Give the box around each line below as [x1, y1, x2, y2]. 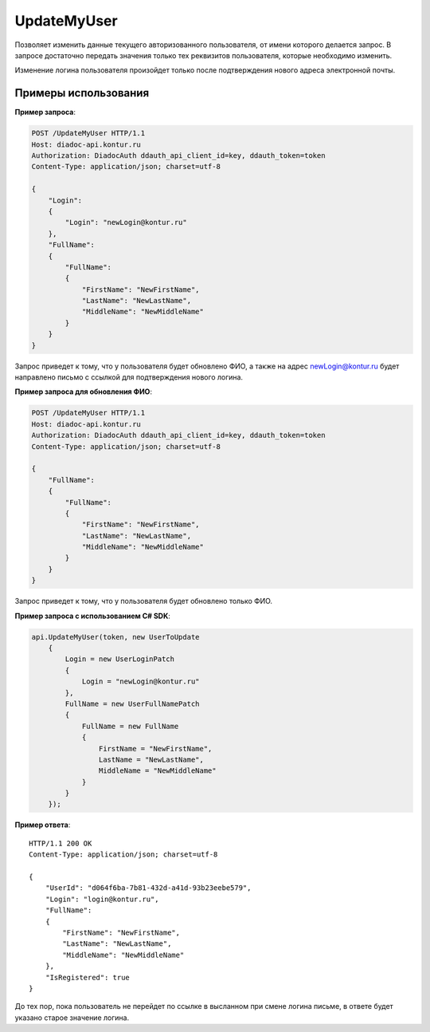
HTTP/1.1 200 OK [29, 838, 92, 848]
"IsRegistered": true [45, 973, 131, 982]
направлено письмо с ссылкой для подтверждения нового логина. [14, 372, 243, 382]
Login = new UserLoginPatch [64, 655, 175, 664]
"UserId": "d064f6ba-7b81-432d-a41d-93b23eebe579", [45, 884, 252, 892]
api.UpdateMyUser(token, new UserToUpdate [31, 632, 200, 641]
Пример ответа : [14, 820, 71, 829]
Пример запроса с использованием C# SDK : [14, 611, 171, 620]
